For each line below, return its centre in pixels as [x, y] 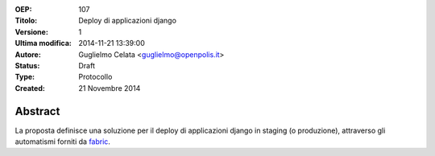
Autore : [28, 54]
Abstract [37, 111]
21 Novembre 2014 [110, 88]
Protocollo [95, 77]
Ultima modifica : [43, 43]
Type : [25, 77]
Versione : [31, 31]
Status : [27, 65]
